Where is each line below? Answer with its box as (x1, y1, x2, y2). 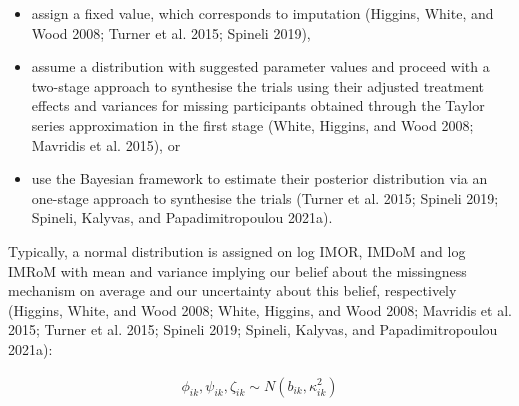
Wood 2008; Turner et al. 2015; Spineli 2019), (31, 22, 311, 43)
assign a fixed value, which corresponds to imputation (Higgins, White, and (31, 3, 494, 23)
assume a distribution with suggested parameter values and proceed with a (31, 56, 490, 77)
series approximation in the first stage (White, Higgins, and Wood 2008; (31, 114, 474, 135)
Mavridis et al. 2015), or (31, 134, 181, 155)
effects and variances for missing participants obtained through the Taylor (31, 95, 485, 116)
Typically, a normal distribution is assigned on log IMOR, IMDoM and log (8, 240, 466, 261)
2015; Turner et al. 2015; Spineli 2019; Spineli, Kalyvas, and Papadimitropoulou (8, 319, 498, 340)
